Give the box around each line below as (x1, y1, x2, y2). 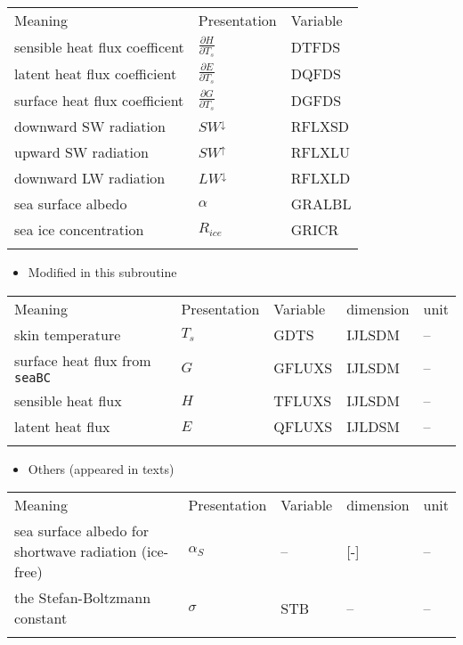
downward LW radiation (14, 167, 166, 188)
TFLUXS (273, 389, 332, 411)
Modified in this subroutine (28, 263, 177, 281)
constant (14, 608, 68, 629)
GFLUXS (273, 356, 333, 378)
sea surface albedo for (14, 520, 149, 542)
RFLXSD (290, 116, 350, 136)
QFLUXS (273, 415, 333, 437)
